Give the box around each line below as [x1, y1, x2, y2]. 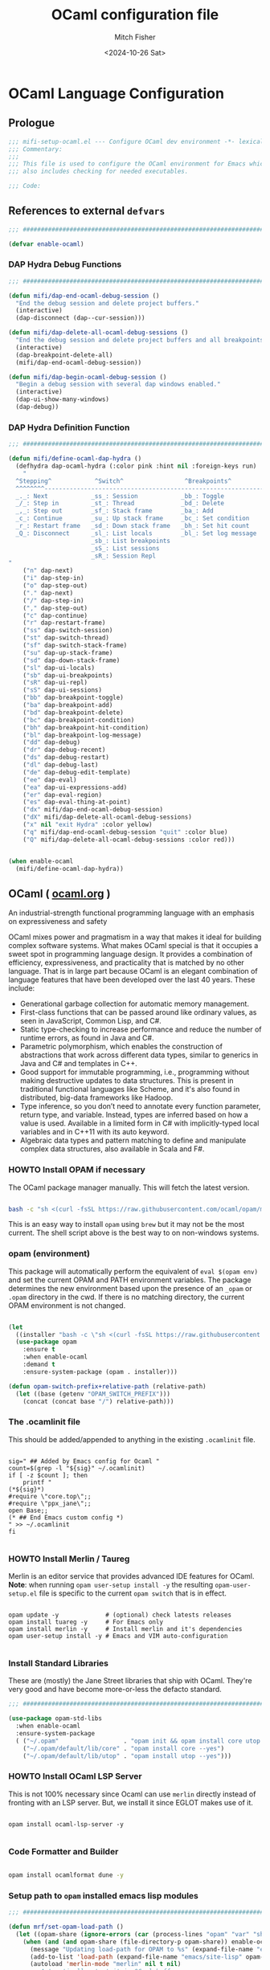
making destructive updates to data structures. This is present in [19, 1076, 235, 1085]
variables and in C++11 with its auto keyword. [19, 1127, 170, 1137]
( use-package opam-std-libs [8, 1715, 103, 1723]
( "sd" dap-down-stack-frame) [22, 656, 121, 664]
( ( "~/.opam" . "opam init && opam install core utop [15, 1737, 261, 1745]
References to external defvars [8, 204, 166, 218]
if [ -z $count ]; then [8, 1471, 88, 1479]
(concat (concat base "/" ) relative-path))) [22, 1397, 174, 1405]
